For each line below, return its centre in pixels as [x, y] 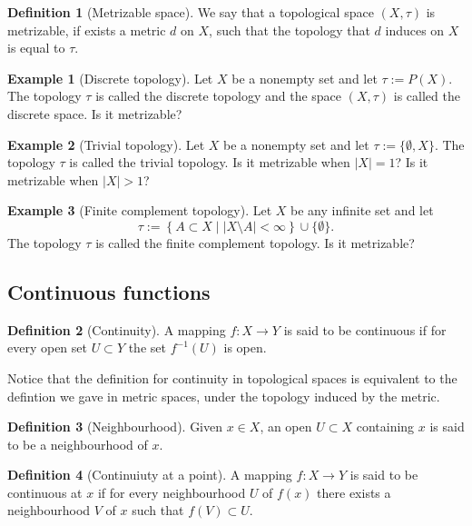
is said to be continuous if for [365, 329]
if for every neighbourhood [172, 492]
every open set [47, 347]
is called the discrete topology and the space [219, 96]
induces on [415, 30]
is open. [245, 347]
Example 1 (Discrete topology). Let [110, 78]
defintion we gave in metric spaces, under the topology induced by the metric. [224, 396]
